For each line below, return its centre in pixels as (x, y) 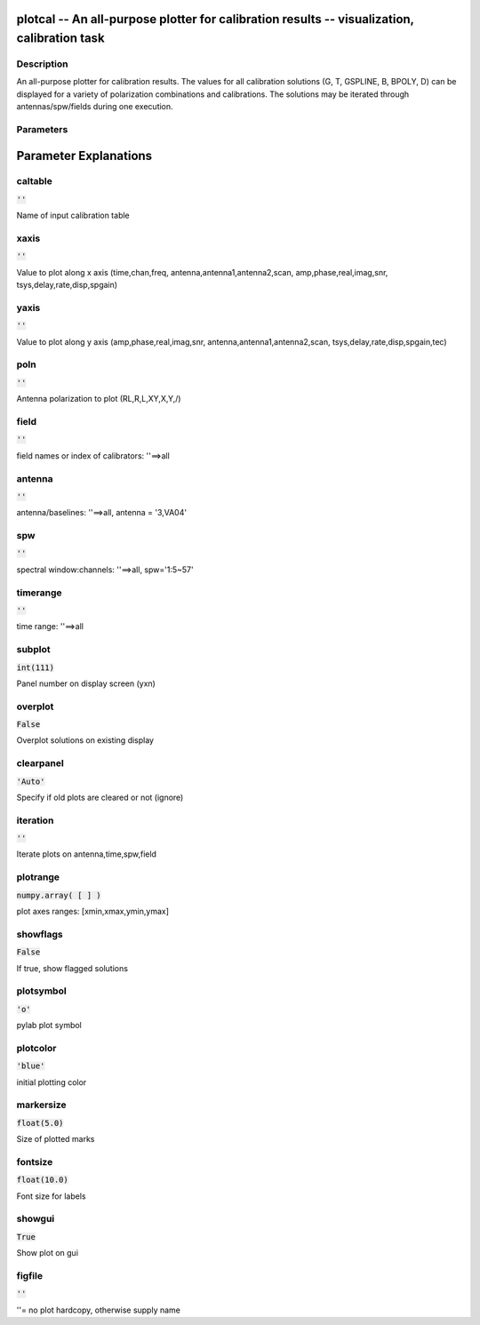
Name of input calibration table (73, 216)
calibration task (61, 39)
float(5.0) (40, 1123)
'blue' (31, 1066)
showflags (40, 934)
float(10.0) (42, 1180)
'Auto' (31, 781)
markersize (41, 1105)
